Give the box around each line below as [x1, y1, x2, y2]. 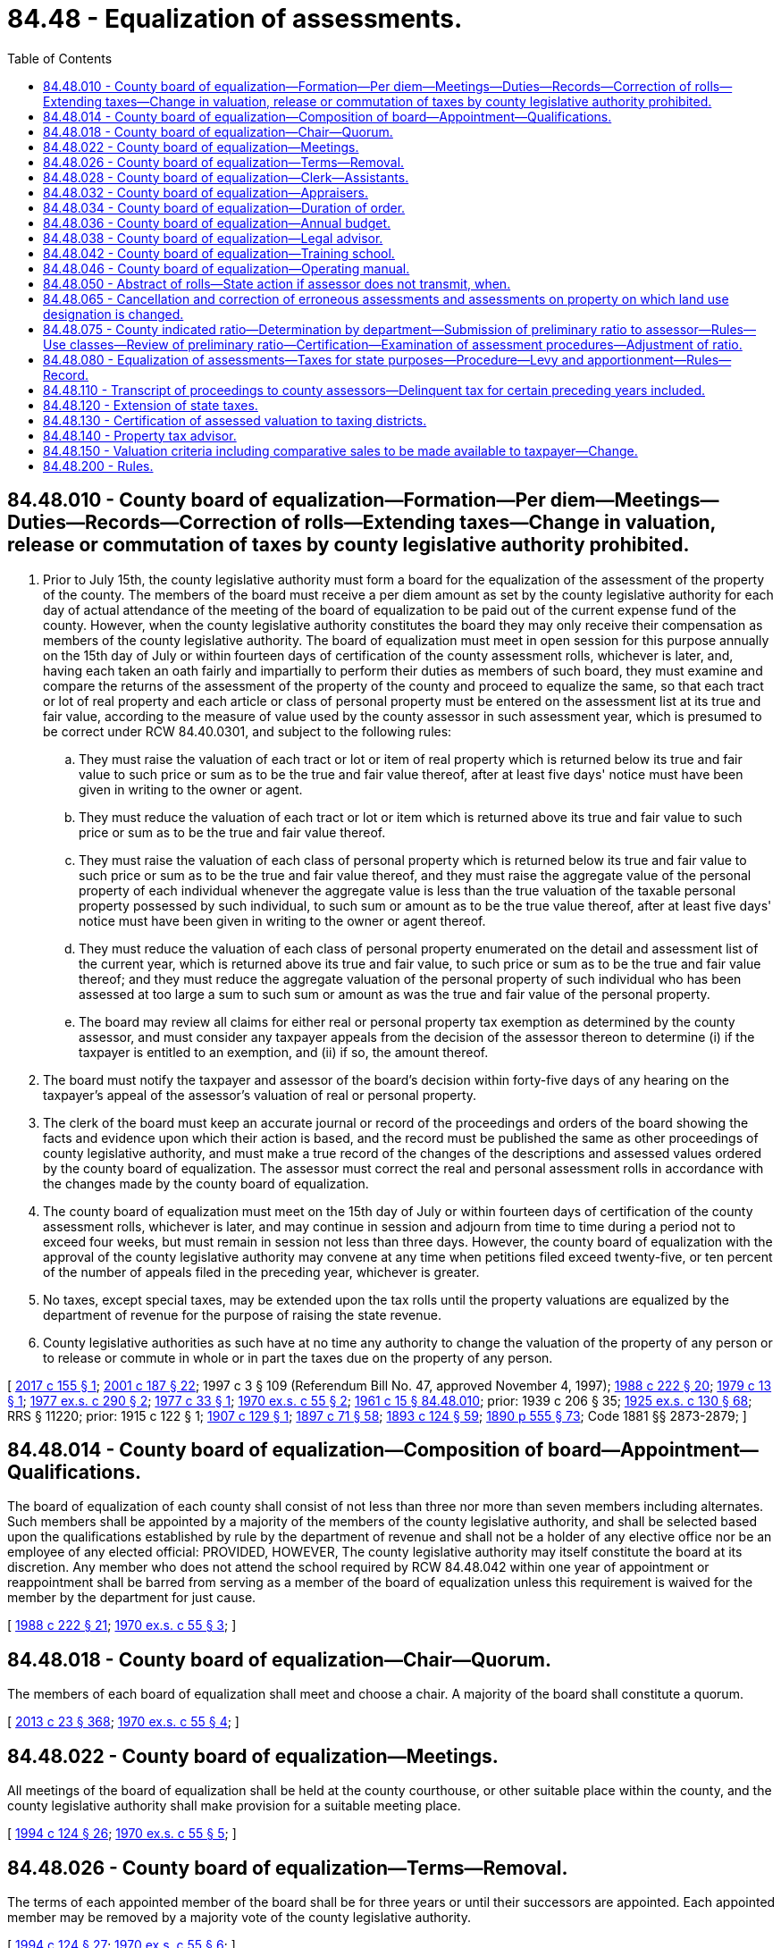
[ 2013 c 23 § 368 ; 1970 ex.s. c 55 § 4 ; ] [7, 1714, 239, 1730]
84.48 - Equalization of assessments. [7, 4, 463, 34]
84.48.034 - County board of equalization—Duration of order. [43, 199, 406, 215]
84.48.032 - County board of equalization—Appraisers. [43, 184, 368, 200]
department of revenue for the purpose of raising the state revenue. [43, 1306, 442, 1322]
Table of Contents [7, 50, 113, 66]
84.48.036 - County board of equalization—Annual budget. [43, 214, 391, 231]
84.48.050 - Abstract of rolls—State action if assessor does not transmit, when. [43, 275, 511, 291]
